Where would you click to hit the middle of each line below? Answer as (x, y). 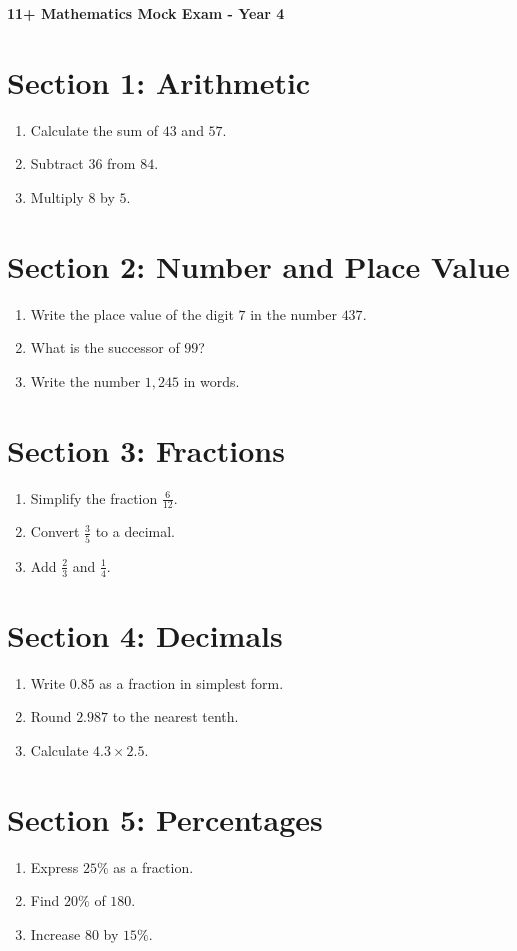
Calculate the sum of (94, 129)
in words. (211, 380)
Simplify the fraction (94, 497)
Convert (55, 531)
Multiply (57, 196)
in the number (293, 313)
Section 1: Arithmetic (159, 81)
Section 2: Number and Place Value (258, 265)
